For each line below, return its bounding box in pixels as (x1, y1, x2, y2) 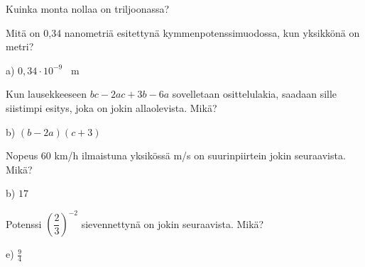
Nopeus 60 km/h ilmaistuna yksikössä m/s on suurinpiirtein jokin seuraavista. (6, 148, 346, 163)
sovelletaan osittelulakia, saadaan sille (172, 86, 337, 101)
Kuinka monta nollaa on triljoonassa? (6, 1, 170, 16)
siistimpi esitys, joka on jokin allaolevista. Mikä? (6, 100, 217, 115)
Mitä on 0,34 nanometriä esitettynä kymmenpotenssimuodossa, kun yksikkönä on (6, 25, 360, 40)
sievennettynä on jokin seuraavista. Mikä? (81, 216, 264, 231)
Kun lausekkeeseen (6, 86, 87, 101)
